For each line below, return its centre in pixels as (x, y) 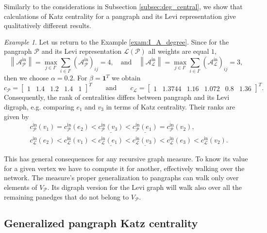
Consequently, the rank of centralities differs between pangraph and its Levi (117, 97)
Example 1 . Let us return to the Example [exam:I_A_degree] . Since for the (117, 41)
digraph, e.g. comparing (39, 106)
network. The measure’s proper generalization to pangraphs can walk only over (121, 178)
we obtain (126, 78)
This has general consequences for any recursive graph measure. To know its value (126, 159)
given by (17, 116)
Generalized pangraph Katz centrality (101, 223)
